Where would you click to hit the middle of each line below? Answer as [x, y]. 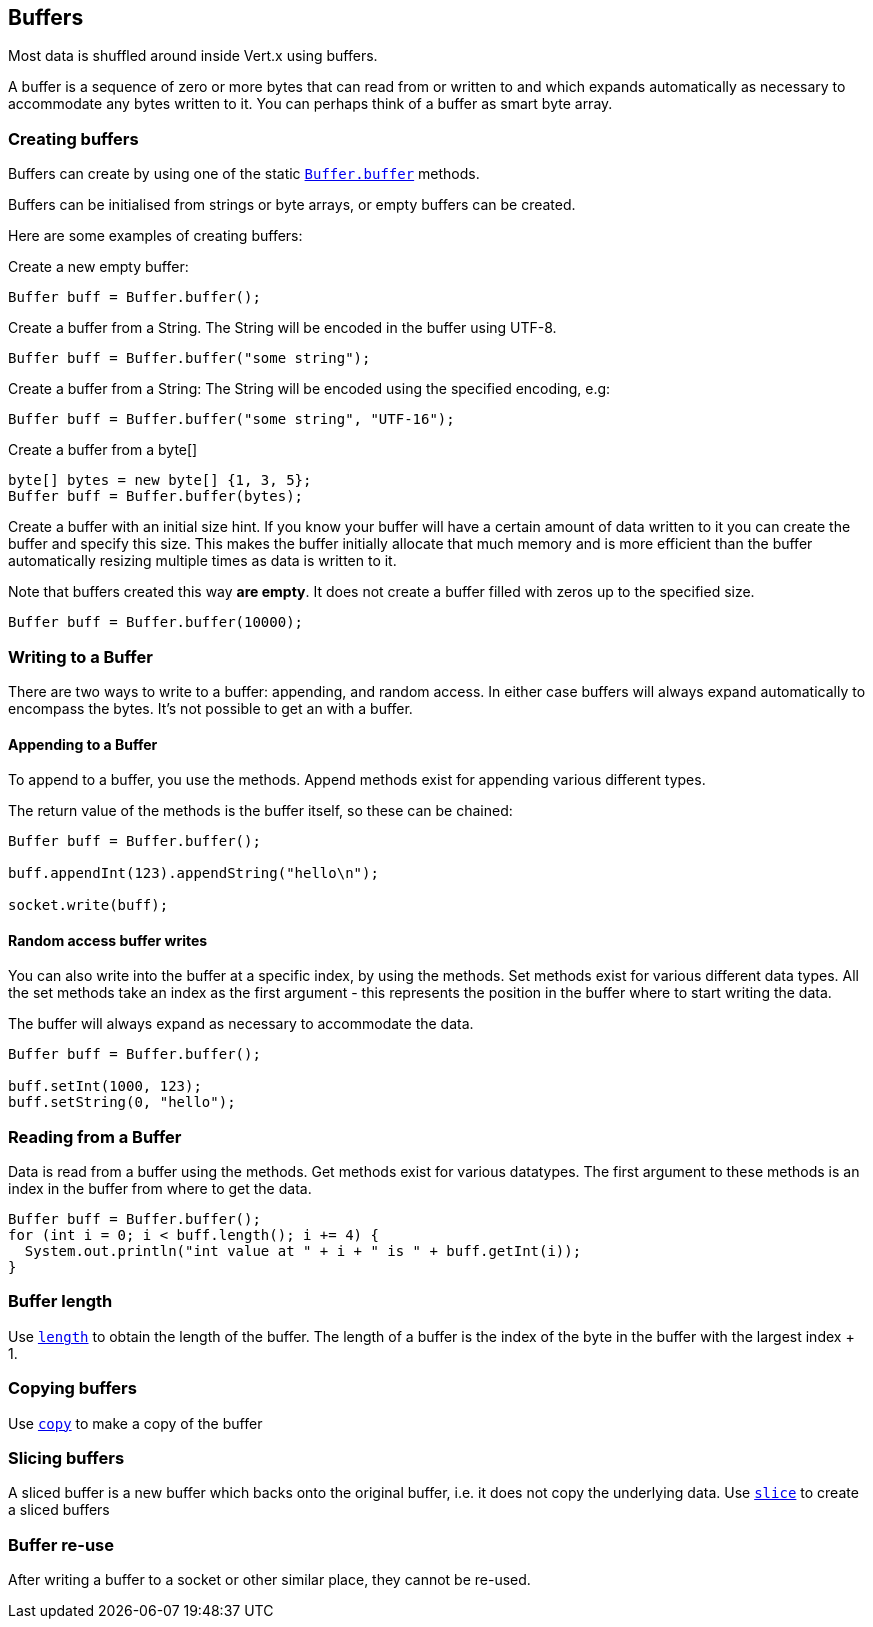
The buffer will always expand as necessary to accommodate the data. [241, 1024]
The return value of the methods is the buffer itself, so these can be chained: [260, 811]
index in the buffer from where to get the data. [160, 1189]
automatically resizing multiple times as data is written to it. [202, 561]
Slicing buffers [66, 1457]
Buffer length [60, 1301]
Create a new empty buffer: [98, 267]
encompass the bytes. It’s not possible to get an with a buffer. [210, 708]
